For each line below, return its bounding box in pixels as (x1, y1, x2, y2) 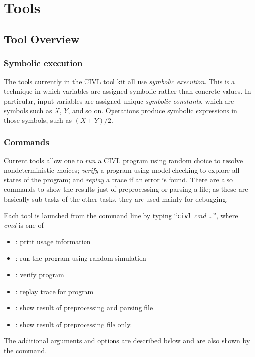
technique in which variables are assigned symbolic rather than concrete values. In (4, 86, 251, 96)
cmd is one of (4, 220, 44, 230)
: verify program (15, 269, 64, 279)
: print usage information (15, 236, 91, 246)
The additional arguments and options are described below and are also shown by (4, 335, 250, 346)
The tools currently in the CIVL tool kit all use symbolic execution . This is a (4, 76, 235, 87)
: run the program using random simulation (15, 253, 146, 263)
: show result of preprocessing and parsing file (15, 302, 153, 313)
